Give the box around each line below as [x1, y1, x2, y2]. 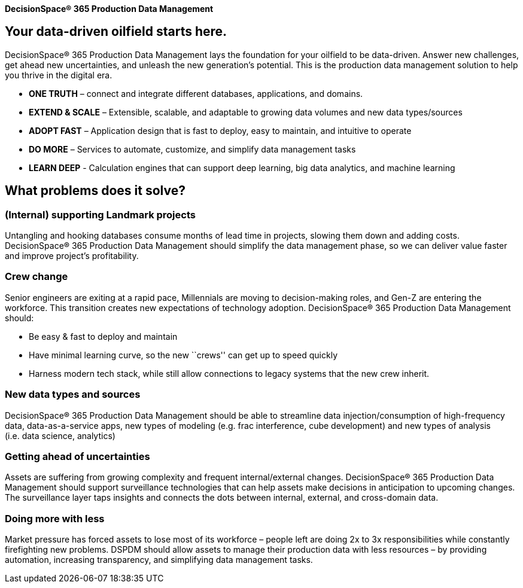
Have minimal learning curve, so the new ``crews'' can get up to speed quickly [29, 349, 338, 360]
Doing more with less [5, 512, 105, 525]
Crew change [5, 270, 68, 283]
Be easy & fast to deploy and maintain [29, 331, 178, 342]
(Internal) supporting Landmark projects [5, 208, 196, 221]
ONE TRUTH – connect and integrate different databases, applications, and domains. [29, 88, 363, 99]
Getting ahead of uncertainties [5, 450, 150, 462]
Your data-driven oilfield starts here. [5, 24, 227, 39]
